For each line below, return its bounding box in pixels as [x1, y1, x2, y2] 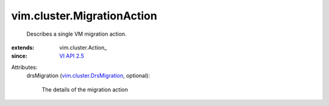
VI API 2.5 [59, 52, 85, 60]
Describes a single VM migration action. [26, 30, 127, 38]
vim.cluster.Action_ [59, 44, 107, 51]
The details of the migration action [41, 85, 128, 93]
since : [11, 52, 27, 60]
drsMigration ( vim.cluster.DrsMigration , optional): [26, 72, 150, 79]
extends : [11, 44, 35, 51]
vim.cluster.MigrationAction [11, 9, 158, 22]
